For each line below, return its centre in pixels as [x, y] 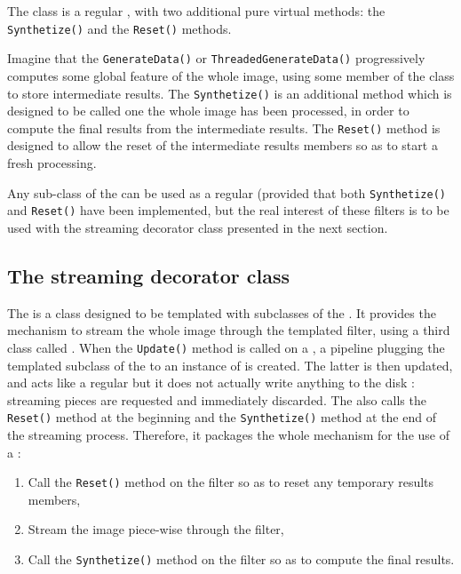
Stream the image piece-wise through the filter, [156, 529]
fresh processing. [52, 163]
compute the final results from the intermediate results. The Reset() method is [224, 128]
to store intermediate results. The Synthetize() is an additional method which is [230, 93]
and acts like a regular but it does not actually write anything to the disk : [211, 383]
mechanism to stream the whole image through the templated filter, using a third [229, 330]
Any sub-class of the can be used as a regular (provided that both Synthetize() [227, 192]
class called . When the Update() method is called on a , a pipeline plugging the [226, 347]
